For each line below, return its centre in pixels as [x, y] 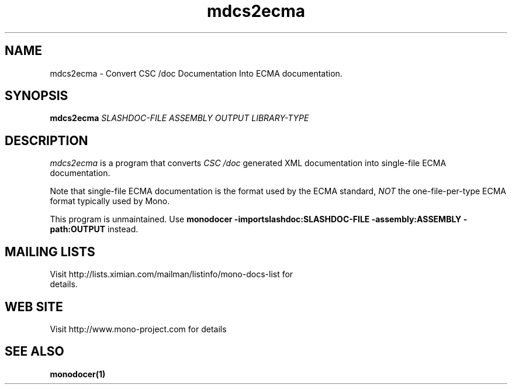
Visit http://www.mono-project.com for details [138, 329]
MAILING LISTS [50, 252]
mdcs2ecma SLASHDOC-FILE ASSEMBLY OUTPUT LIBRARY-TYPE [179, 118]
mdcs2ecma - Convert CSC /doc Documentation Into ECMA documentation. [196, 73]
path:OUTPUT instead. [94, 229]
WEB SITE [34, 307]
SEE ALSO [34, 352]
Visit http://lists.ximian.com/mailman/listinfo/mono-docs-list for [172, 274]
